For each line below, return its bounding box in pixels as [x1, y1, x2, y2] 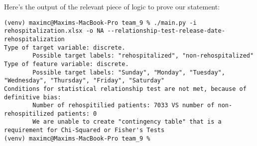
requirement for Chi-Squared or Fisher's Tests [4, 127, 165, 134]
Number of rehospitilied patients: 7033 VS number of [32, 102, 215, 109]
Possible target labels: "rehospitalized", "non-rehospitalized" [32, 52, 254, 60]
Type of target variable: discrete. [4, 44, 126, 51]
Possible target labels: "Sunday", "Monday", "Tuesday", [32, 69, 225, 76]
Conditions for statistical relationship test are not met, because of [4, 85, 247, 92]
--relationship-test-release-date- [107, 27, 225, 35]
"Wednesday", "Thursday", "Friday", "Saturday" [4, 77, 165, 84]
